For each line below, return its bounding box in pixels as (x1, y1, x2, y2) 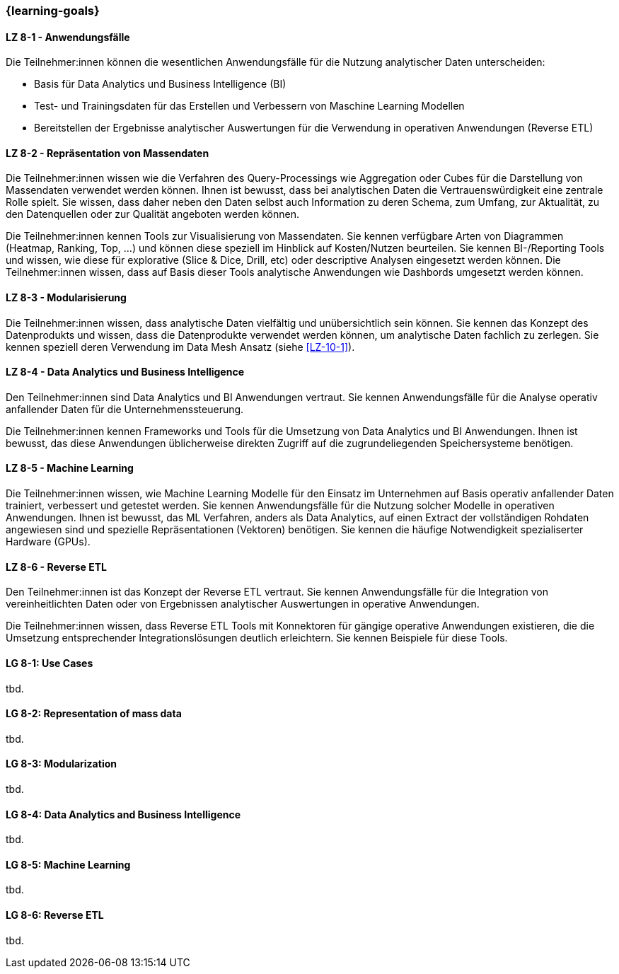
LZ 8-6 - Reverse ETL (6, 560, 108, 573)
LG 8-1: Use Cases (6, 656, 93, 669)
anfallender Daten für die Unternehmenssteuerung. (6, 402, 244, 415)
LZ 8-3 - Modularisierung (6, 291, 127, 304)
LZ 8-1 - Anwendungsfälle (6, 30, 130, 43)
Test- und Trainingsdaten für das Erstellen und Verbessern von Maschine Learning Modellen (34, 100, 465, 112)
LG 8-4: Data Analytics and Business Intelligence (6, 808, 241, 821)
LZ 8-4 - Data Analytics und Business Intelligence (6, 366, 245, 378)
